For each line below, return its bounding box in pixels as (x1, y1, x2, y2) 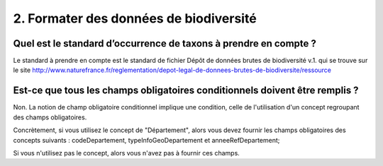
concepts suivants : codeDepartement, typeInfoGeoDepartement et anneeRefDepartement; (13, 136, 280, 144)
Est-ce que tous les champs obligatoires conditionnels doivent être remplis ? (13, 85, 359, 97)
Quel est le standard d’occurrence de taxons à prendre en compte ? (13, 37, 317, 49)
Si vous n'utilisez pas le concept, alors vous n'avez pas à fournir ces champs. (13, 148, 240, 157)
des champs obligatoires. (13, 113, 87, 121)
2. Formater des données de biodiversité (13, 11, 257, 26)
